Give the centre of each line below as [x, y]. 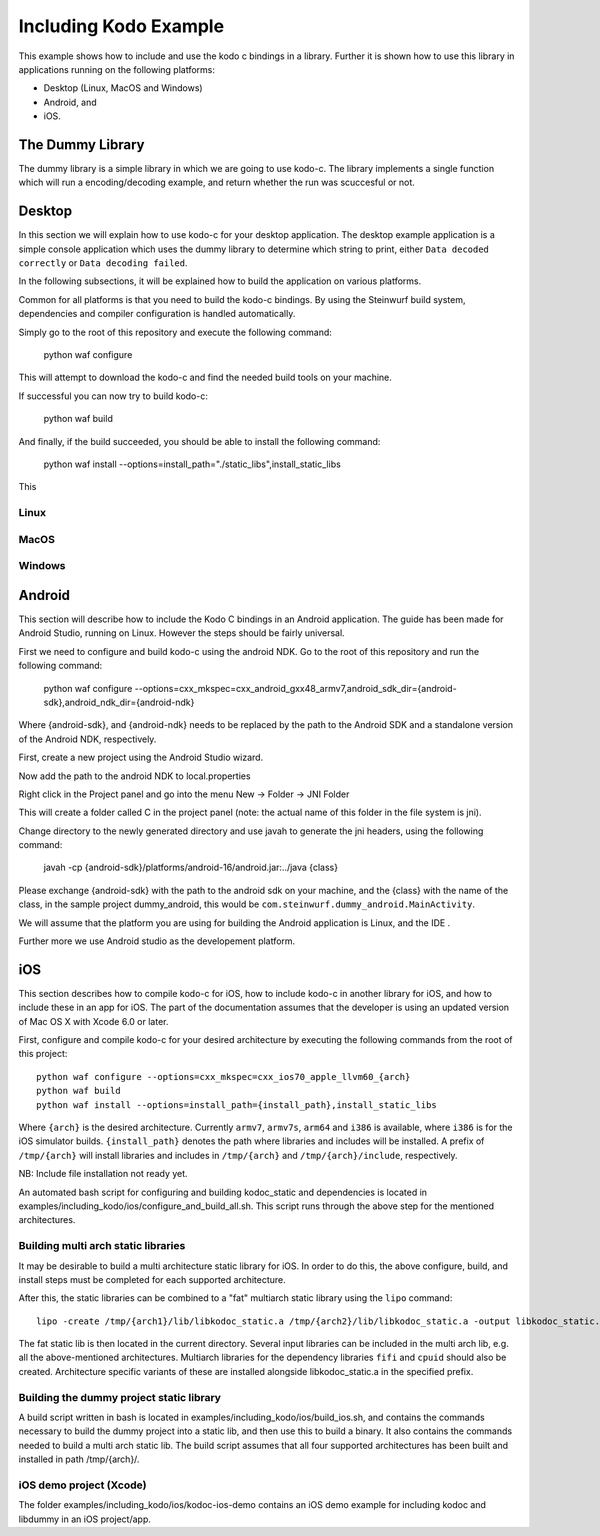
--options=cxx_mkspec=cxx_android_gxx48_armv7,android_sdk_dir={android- [295, 688]
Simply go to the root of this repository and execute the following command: [175, 332]
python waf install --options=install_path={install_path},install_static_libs [236, 1104]
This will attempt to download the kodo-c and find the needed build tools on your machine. [205, 377]
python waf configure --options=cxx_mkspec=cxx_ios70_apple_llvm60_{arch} [223, 1076]
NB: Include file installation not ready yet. [103, 1174]
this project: [43, 1054]
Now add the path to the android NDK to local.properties [134, 776]
